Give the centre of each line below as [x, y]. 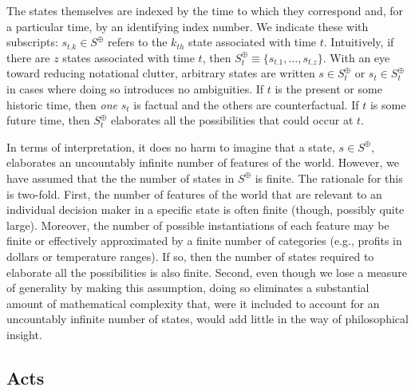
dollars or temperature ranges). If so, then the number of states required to [190, 256]
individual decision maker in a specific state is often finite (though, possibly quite [206, 209]
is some [388, 104]
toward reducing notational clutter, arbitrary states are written [161, 73]
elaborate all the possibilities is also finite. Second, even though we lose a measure [207, 272]
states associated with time [128, 57]
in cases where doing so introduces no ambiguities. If [135, 88]
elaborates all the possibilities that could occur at [232, 120]
